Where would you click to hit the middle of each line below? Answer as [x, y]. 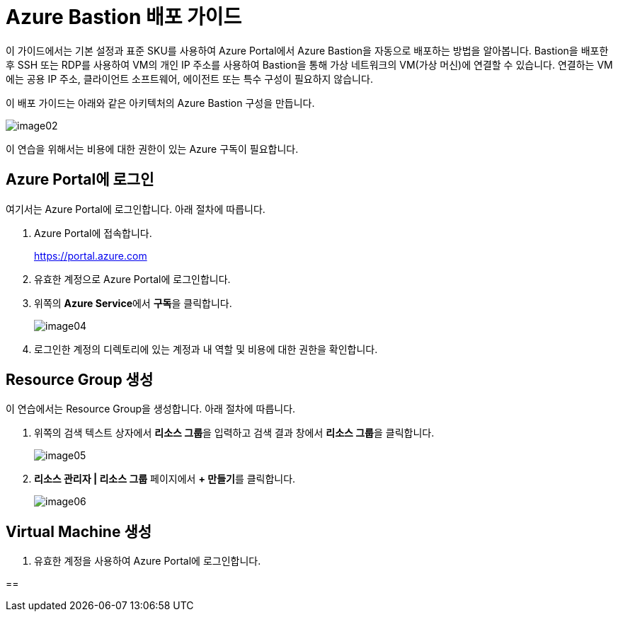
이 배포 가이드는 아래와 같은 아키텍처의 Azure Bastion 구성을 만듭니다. [160, 103]
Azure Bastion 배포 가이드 [124, 17]
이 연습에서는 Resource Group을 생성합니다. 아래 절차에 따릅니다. [151, 409]
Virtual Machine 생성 [79, 531]
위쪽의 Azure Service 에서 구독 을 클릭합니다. [133, 303]
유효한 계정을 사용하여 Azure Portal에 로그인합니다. [148, 561]
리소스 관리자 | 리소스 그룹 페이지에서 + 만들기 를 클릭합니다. [165, 479]
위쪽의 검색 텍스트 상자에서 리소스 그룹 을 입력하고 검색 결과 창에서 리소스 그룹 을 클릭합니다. [234, 433]
